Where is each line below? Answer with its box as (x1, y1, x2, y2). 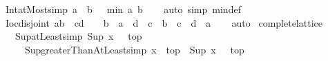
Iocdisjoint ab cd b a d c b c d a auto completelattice (5, 15, 322, 29)
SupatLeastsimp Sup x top (15, 29, 142, 43)
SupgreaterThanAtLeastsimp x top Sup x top (24, 42, 244, 56)
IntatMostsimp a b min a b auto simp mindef (5, 2, 241, 16)
